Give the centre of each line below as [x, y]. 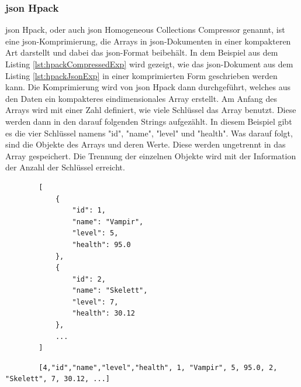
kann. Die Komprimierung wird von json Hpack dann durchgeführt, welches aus [148, 87]
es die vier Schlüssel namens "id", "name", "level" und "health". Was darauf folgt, [149, 133]
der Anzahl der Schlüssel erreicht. [65, 167]
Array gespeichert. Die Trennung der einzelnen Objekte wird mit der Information [151, 155]
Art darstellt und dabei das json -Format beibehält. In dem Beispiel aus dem [142, 52]
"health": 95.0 [101, 244]
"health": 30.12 [103, 314]
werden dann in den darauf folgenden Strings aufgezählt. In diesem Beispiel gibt [149, 121]
